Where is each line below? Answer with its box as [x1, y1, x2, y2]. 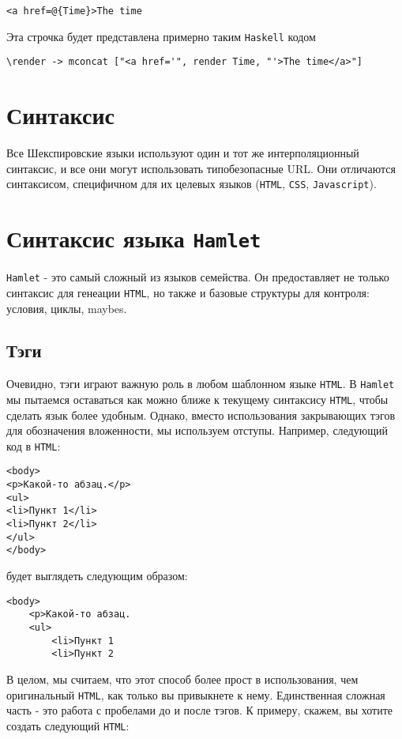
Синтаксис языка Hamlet [6, 222, 261, 255]
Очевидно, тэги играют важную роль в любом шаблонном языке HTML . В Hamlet [6, 375, 395, 392]
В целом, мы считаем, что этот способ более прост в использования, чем [6, 670, 359, 687]
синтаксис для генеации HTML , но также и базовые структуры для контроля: [6, 284, 370, 300]
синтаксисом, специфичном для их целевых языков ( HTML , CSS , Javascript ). [6, 175, 377, 192]
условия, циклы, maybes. [6, 300, 127, 316]
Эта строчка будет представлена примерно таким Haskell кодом [6, 28, 316, 44]
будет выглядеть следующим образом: [6, 567, 188, 584]
